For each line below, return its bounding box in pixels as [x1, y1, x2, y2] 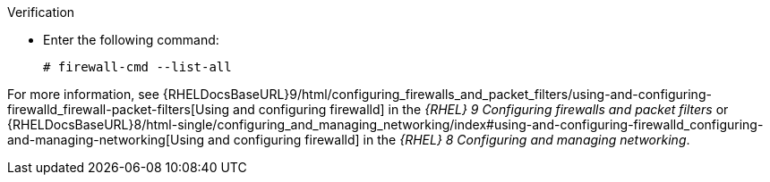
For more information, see [7, 87, 159, 102]
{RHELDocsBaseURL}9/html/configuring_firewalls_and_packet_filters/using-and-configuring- [162, 87, 712, 102]
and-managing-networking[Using [7, 132, 205, 147]
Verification [7, 4, 75, 20]
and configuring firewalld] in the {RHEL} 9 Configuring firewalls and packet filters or [233, 102, 729, 117]
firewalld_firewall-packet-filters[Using [7, 102, 230, 117]
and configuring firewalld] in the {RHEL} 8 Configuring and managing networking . [208, 132, 690, 147]
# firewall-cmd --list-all [43, 60, 232, 74]
